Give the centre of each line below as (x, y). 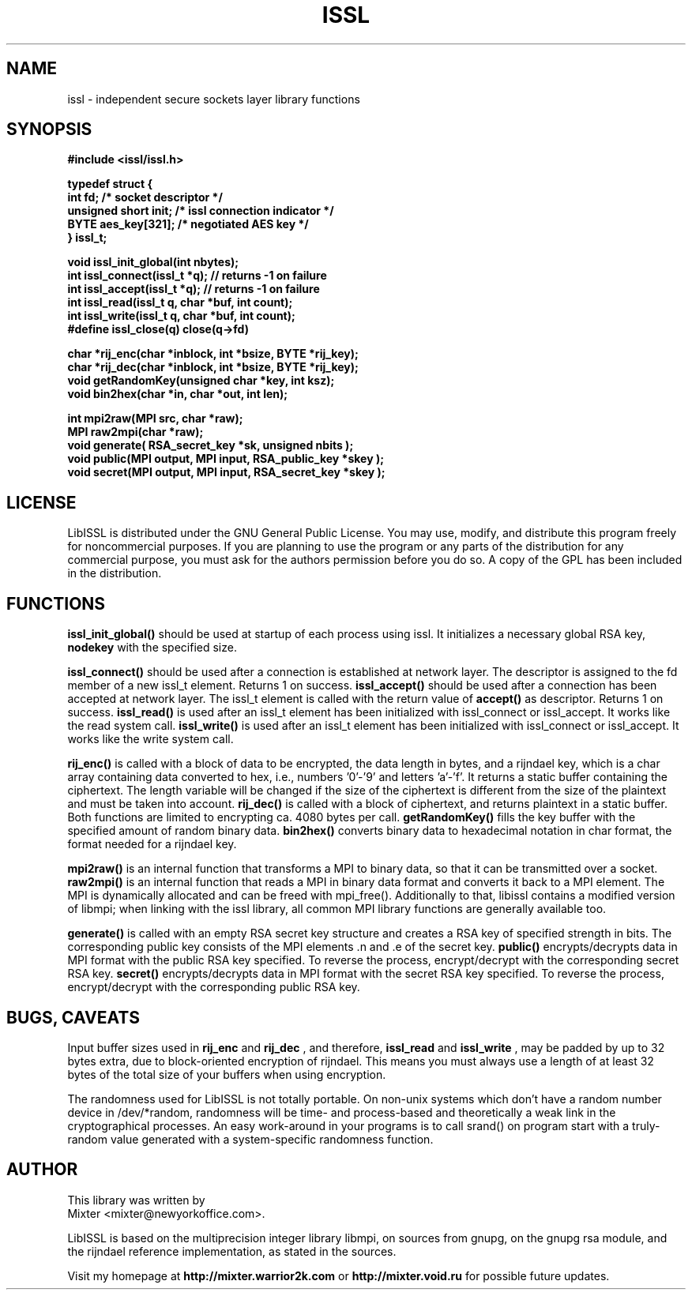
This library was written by (136, 1200)
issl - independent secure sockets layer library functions (214, 99)
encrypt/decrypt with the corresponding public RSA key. (214, 987)
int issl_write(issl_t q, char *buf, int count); (181, 316)
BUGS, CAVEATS (73, 1017)
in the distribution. (115, 573)
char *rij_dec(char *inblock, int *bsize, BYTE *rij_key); (213, 367)
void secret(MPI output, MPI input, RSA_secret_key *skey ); (226, 472)
